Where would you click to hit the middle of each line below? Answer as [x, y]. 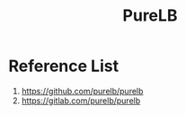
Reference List [63, 66]
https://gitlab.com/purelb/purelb [81, 101]
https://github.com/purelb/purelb [82, 91]
